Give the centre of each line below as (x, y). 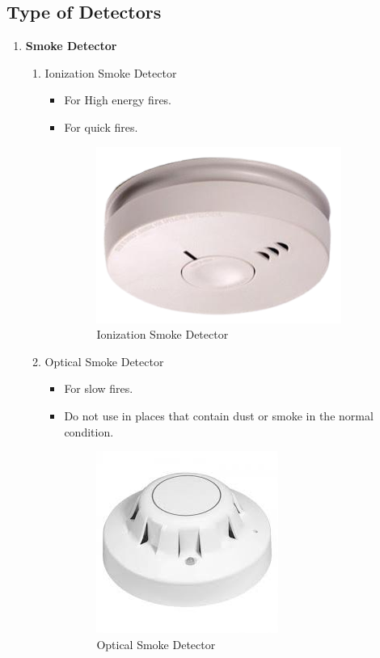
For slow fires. (99, 388)
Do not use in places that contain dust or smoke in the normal (219, 415)
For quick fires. (101, 127)
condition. (89, 431)
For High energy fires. (118, 100)
